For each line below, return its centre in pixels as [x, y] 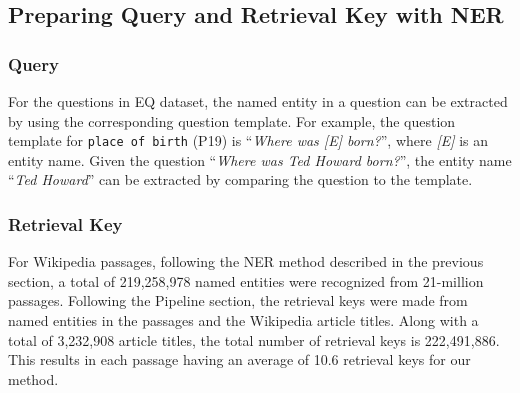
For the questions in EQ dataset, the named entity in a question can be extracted [258, 101]
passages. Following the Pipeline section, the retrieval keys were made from [238, 300]
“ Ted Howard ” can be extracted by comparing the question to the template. [240, 179]
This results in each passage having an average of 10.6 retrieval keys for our [239, 359]
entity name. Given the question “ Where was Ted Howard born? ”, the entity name [260, 159]
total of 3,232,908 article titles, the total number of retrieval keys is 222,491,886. [254, 339]
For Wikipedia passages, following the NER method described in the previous [246, 261]
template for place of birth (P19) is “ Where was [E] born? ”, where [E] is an [248, 140]
